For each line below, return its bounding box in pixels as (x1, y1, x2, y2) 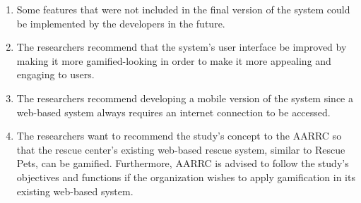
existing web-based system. (16, 183, 134, 198)
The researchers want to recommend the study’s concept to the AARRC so (16, 128, 342, 143)
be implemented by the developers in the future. (16, 16, 225, 30)
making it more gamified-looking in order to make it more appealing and (16, 53, 331, 68)
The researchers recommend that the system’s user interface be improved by (16, 39, 347, 54)
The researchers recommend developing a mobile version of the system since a (16, 90, 353, 105)
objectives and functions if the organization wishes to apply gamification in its (16, 169, 355, 184)
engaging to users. (16, 67, 95, 82)
